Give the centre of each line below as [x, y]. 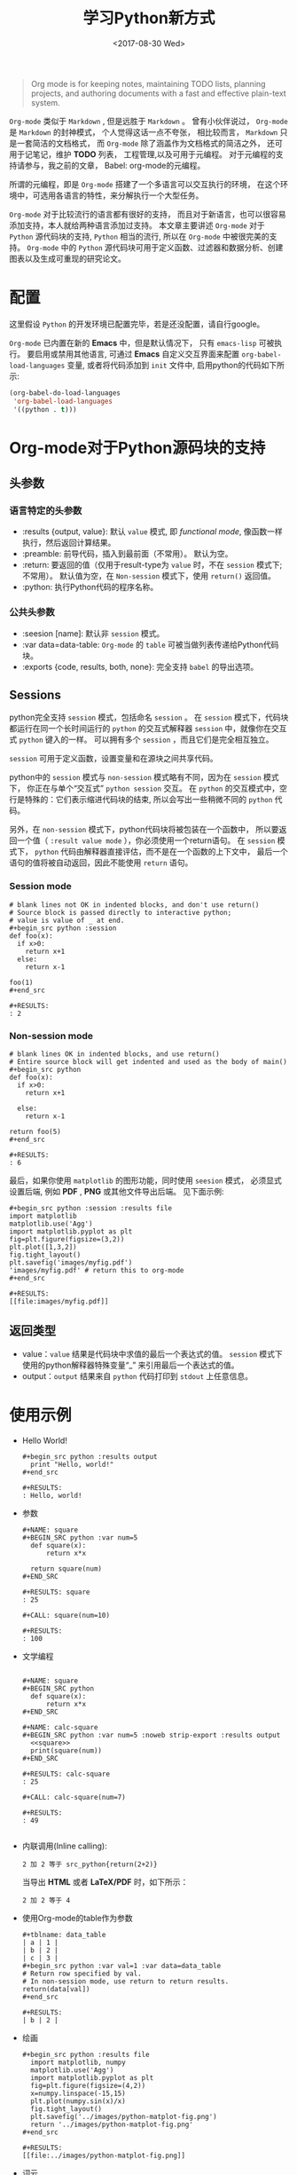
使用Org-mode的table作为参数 [77, 1918]
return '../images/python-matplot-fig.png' [112, 2124]
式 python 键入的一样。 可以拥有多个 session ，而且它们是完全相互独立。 [141, 740]
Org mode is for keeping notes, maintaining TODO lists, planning [148, 83]
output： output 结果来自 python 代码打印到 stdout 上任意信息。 [137, 1375]
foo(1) [21, 982]
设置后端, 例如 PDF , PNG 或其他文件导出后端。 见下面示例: [117, 1192]
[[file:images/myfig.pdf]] [59, 1302]
